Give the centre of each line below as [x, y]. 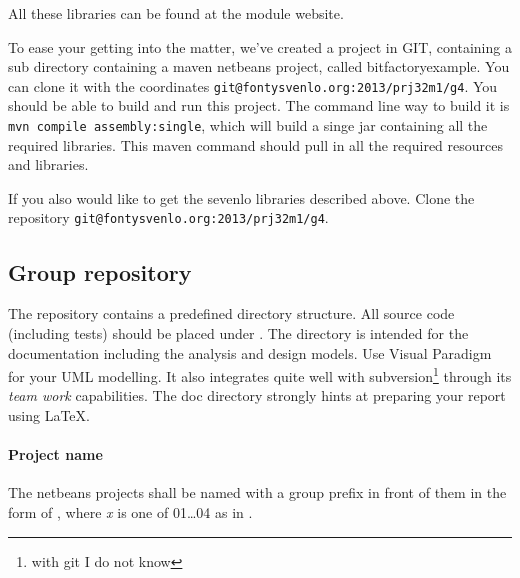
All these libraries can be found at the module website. [176, 13]
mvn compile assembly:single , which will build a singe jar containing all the [248, 125]
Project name [55, 454]
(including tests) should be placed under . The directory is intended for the [238, 332]
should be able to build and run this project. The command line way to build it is [259, 105]
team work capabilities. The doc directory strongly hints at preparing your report [257, 395]
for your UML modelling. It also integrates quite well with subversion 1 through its [260, 374]
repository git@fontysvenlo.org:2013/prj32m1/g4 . [168, 217]
